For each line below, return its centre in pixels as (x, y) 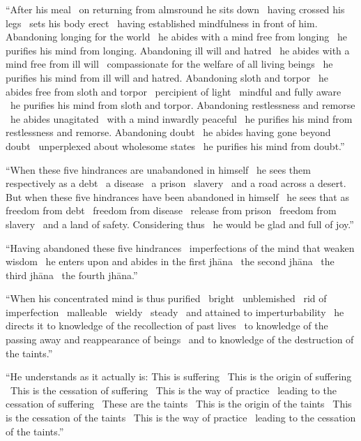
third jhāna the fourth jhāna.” (72, 275)
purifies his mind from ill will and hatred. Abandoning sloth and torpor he (167, 77)
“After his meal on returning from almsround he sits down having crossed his (175, 9)
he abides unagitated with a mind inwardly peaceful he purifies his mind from (181, 118)
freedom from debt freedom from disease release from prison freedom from (171, 210)
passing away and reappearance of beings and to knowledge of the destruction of (180, 339)
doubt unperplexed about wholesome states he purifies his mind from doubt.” (175, 145)
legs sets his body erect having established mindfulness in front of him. (162, 23)
